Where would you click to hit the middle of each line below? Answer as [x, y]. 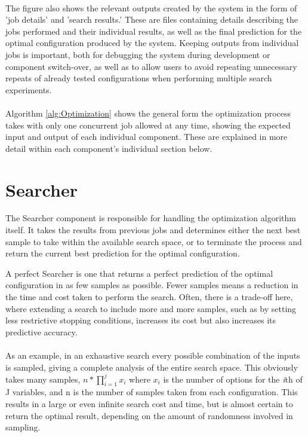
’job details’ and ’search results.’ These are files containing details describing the [152, 19]
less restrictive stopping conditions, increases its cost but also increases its [141, 320]
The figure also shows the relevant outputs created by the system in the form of [151, 7]
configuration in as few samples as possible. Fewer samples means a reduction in [152, 285]
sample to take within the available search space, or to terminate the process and [154, 241]
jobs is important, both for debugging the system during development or [138, 54]
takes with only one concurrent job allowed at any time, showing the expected [148, 125]
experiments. [29, 89]
